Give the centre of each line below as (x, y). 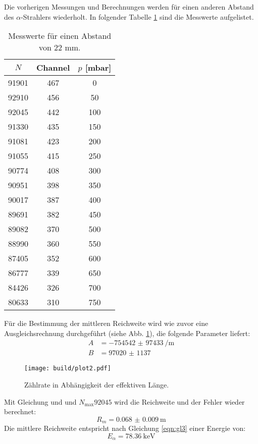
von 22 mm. (60, 47)
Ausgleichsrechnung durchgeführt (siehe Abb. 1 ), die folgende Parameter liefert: (127, 333)
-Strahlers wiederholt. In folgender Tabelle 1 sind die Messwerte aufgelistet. (137, 16)
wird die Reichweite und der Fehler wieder (179, 401)
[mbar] (98, 68)
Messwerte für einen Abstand (60, 36)
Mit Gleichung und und (40, 401)
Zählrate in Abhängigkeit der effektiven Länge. (97, 385)
